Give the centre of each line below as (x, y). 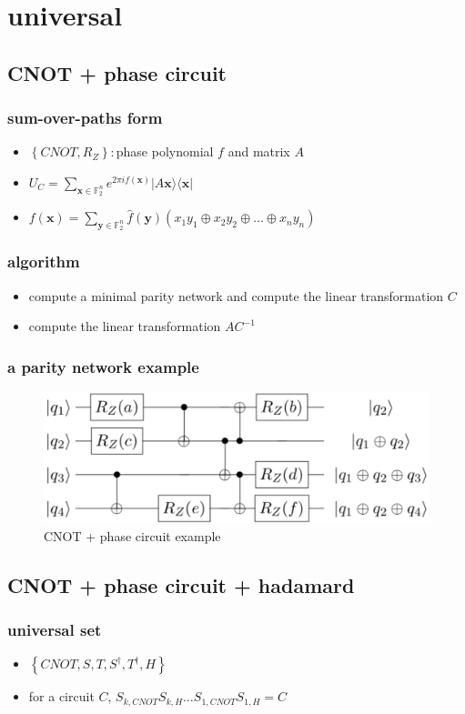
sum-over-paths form (85, 118)
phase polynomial (165, 151)
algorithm (44, 261)
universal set (55, 629)
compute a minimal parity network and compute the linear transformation (236, 295)
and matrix (259, 151)
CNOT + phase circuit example (132, 535)
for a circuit (61, 696)
